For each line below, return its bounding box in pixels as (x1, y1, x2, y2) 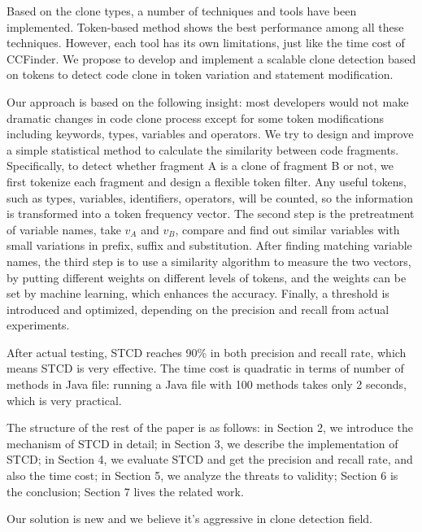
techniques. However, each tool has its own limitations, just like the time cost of (7, 34, 405, 51)
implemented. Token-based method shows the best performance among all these (7, 18, 404, 35)
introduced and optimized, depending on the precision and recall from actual (7, 300, 389, 317)
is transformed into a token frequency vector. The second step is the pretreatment (7, 205, 415, 222)
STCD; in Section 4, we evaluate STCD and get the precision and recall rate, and (7, 451, 413, 468)
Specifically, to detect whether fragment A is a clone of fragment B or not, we (7, 157, 394, 174)
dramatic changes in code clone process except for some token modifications (7, 109, 385, 126)
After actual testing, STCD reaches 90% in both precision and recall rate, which (7, 343, 407, 360)
